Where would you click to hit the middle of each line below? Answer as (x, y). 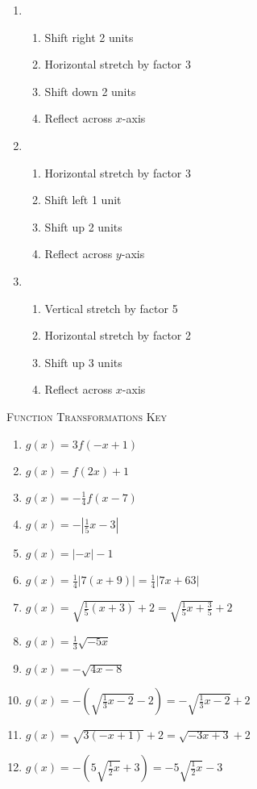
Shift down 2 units (90, 91)
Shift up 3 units (83, 362)
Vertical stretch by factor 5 (111, 308)
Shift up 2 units (83, 226)
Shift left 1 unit (83, 200)
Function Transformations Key (87, 416)
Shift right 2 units (89, 37)
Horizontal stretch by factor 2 (118, 335)
